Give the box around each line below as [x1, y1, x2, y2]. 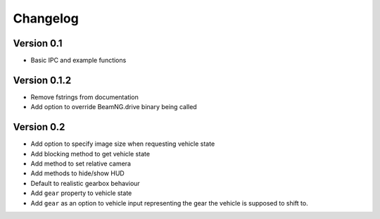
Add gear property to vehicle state [30, 189, 132, 197]
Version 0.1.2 [13, 74, 72, 86]
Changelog [13, 11, 79, 26]
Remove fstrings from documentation [30, 92, 139, 101]
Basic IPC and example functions [30, 56, 127, 65]
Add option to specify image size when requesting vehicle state [30, 139, 215, 148]
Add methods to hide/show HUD [30, 169, 125, 177]
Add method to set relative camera [30, 159, 132, 168]
